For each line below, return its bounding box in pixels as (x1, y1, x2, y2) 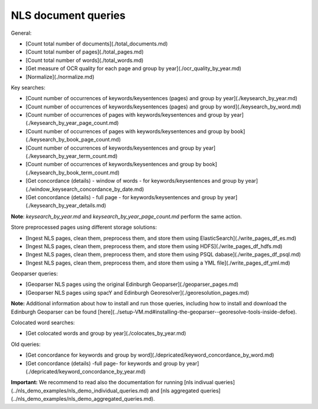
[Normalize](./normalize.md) (25, 73, 94, 80)
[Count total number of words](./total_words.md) (25, 57, 144, 64)
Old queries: (11, 341, 41, 348)
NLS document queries (11, 9, 126, 22)
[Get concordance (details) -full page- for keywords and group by (25, 359, 185, 367)
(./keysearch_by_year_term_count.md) (25, 153, 118, 160)
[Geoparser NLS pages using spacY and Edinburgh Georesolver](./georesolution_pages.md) (25, 289, 250, 296)
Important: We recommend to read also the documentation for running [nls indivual (11, 379, 214, 386)
